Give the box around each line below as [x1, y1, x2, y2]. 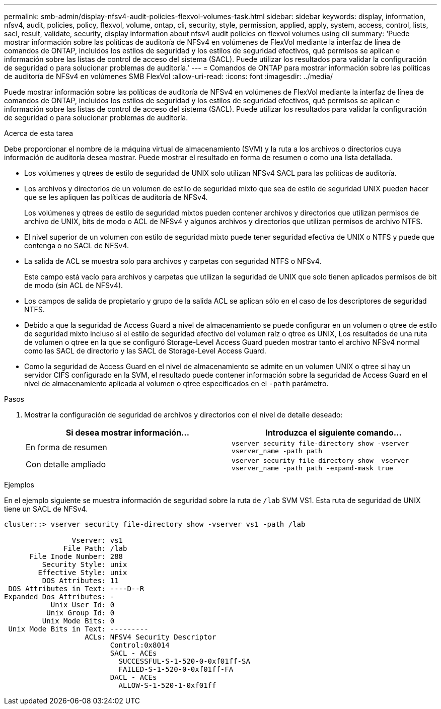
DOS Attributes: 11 [42, 577, 119, 585]
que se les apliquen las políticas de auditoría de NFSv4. [24, 193, 208, 201]
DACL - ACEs [110, 673, 157, 681]
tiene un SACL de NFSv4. [4, 505, 88, 513]
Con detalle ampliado [26, 459, 106, 469]
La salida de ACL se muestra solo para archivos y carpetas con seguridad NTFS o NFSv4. [24, 257, 322, 265]
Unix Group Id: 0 [46, 609, 115, 617]
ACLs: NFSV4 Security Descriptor [85, 633, 216, 641]
